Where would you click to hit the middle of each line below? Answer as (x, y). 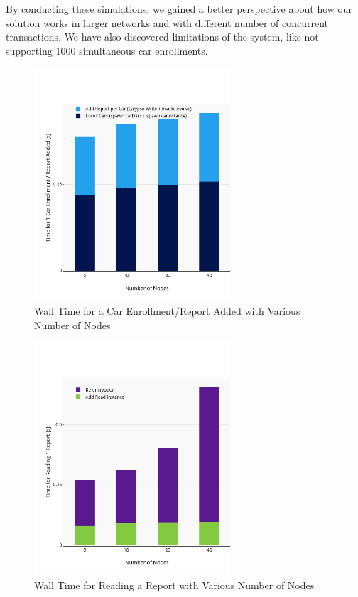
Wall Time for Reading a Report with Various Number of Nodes (174, 585)
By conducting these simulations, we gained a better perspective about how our (179, 9)
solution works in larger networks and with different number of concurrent (167, 22)
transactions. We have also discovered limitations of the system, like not (162, 37)
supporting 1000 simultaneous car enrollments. (107, 50)
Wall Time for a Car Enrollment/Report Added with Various (167, 311)
